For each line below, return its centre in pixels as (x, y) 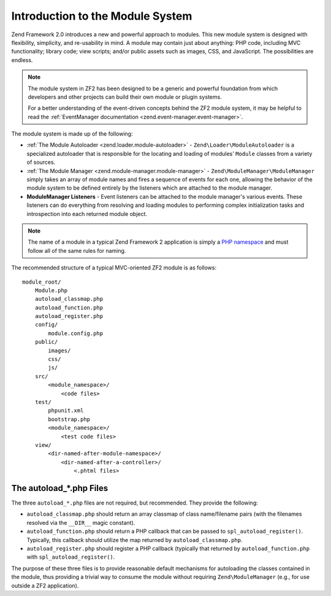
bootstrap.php (69, 419)
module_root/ (42, 282)
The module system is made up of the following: (72, 134)
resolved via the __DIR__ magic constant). (81, 522)
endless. (22, 60)
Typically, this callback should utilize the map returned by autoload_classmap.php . (135, 540)
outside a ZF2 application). (45, 586)
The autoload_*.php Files (60, 488)
